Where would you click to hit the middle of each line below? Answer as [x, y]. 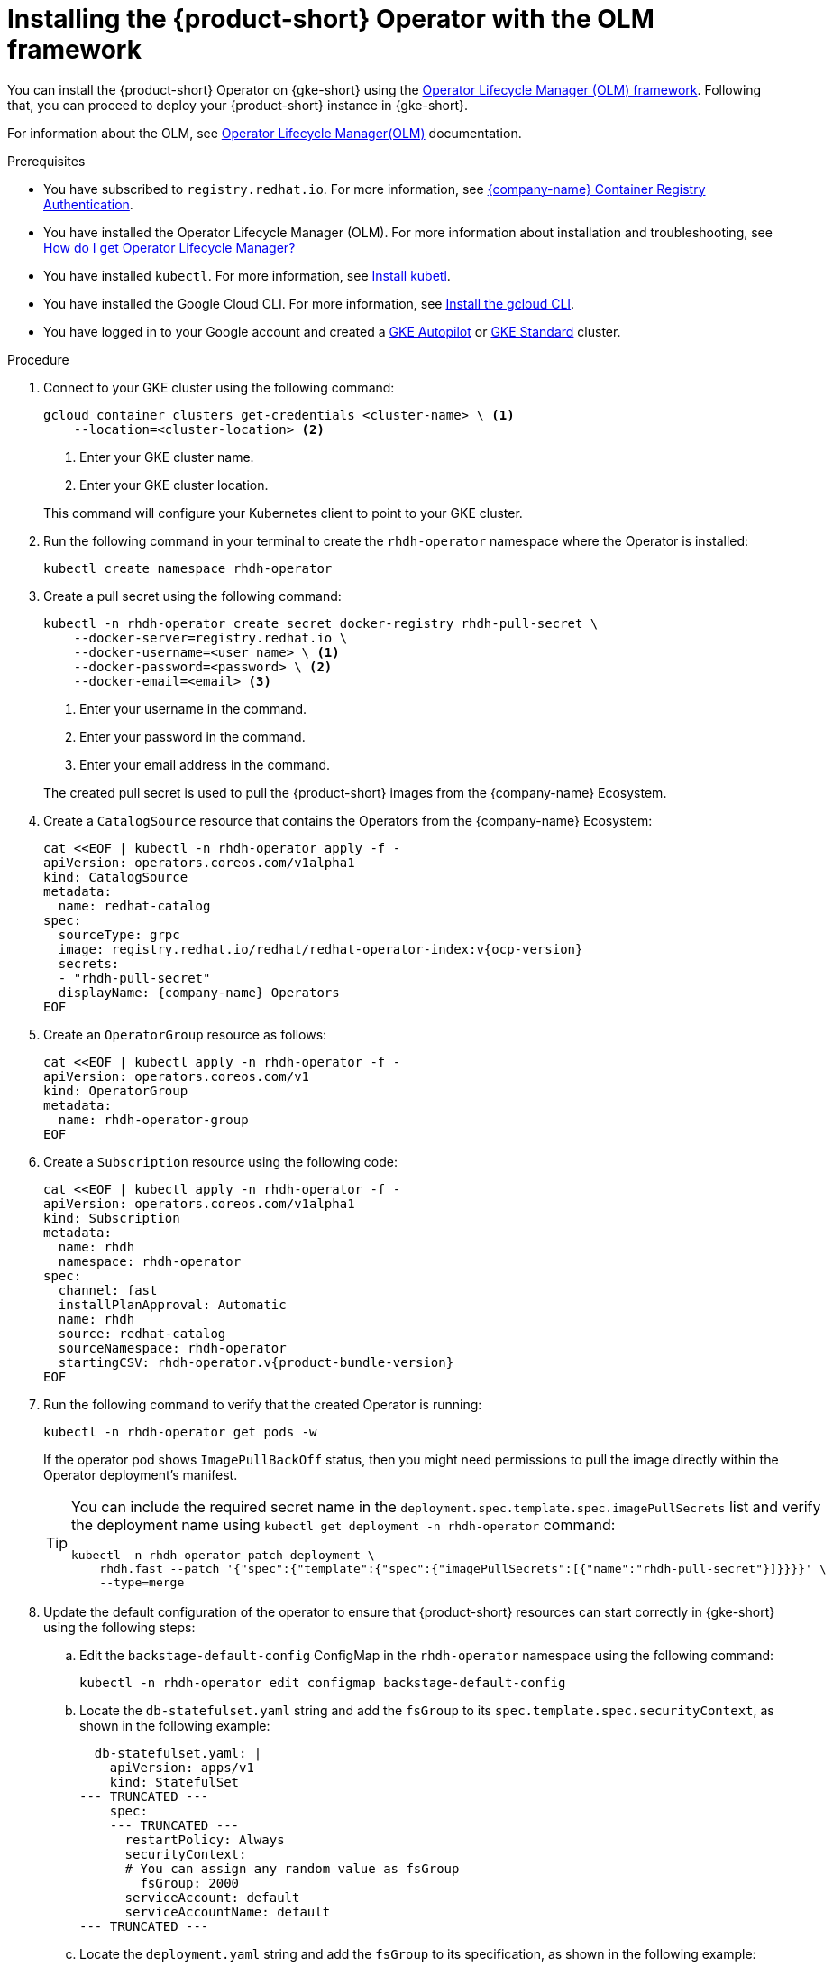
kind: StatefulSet [174, 1782]
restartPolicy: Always [205, 1839]
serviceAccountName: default [228, 1912]
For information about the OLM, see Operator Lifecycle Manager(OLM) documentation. [265, 133]
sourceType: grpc [119, 934]
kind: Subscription [112, 1218]
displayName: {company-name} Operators [199, 992]
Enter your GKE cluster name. [167, 457]
